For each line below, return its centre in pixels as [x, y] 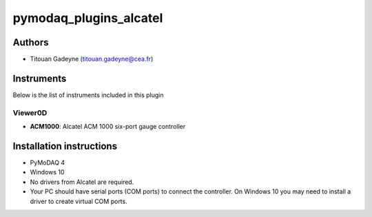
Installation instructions [65, 146]
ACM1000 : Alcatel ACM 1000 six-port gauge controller [108, 127]
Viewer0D [30, 112]
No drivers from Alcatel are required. [82, 182]
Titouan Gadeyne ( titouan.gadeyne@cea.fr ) [92, 59]
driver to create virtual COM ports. [79, 201]
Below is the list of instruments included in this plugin [89, 95]
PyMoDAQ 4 [48, 163]
